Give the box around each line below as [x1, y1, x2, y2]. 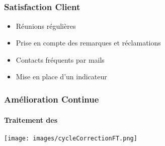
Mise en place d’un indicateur [16, 71, 107, 82]
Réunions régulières [16, 20, 76, 31]
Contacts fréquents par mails [16, 54, 105, 65]
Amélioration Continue [4, 92, 99, 105]
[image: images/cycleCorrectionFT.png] [4, 134, 137, 142]
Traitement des [4, 114, 58, 125]
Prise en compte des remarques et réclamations [16, 37, 161, 48]
